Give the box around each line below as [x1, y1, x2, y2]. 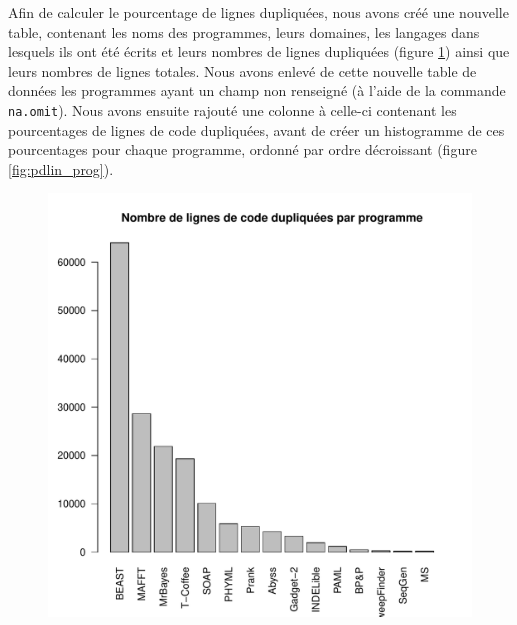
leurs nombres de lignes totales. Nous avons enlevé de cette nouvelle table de [8, 60, 477, 81]
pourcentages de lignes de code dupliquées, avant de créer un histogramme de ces [8, 119, 505, 140]
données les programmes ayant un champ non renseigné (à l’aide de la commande [8, 80, 506, 101]
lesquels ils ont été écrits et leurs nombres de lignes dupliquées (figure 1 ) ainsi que [8, 41, 510, 62]
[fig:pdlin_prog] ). [8, 158, 114, 179]
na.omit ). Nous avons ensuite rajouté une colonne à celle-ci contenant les [8, 99, 457, 120]
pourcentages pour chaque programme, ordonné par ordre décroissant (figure [8, 139, 477, 160]
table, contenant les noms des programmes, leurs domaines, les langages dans [8, 21, 480, 42]
